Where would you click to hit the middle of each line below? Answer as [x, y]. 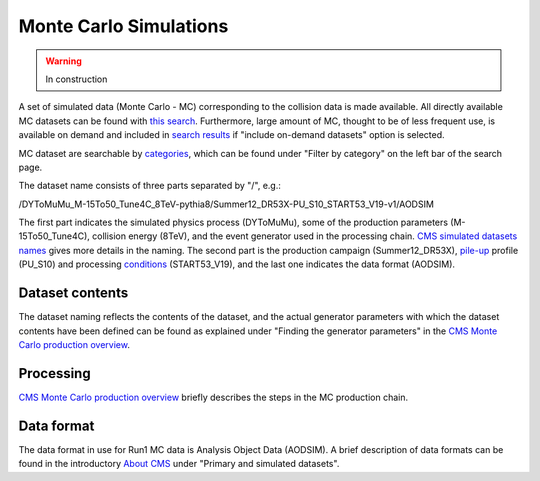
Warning [63, 61]
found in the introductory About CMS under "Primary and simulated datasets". [179, 464]
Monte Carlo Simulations [123, 26]
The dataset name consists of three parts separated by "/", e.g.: [150, 186]
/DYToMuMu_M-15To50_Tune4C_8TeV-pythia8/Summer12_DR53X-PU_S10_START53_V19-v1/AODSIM [226, 204]
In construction [76, 79]
